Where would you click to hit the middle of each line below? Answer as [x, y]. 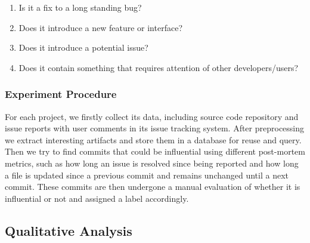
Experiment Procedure [61, 94]
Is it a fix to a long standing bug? [80, 7]
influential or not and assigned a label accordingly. [97, 198]
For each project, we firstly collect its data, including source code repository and [152, 116]
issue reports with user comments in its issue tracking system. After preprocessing [155, 128]
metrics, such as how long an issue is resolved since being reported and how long [152, 163]
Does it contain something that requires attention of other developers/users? [159, 67]
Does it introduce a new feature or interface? [100, 27]
